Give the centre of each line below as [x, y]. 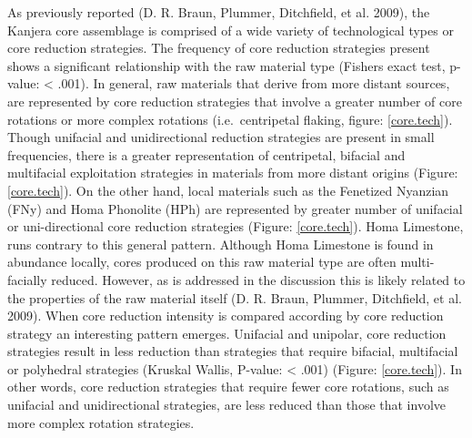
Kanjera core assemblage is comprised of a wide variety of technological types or [231, 30]
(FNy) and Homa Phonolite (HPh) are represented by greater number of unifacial [235, 208]
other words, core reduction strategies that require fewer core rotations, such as [228, 387]
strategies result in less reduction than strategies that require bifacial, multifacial [233, 351]
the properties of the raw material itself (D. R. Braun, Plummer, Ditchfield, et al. [235, 297]
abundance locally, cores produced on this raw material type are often [202, 262]
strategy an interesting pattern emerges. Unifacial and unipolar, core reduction [227, 333]
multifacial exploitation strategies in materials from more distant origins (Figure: [233, 173]
